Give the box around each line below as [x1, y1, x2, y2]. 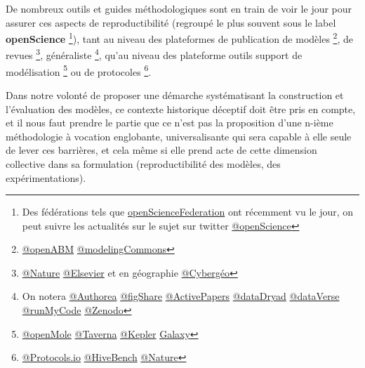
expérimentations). [6, 170, 86, 185]
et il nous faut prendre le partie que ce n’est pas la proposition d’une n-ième [6, 115, 333, 130]
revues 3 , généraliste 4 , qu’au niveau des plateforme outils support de [6, 46, 303, 63]
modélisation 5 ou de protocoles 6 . [6, 62, 152, 79]
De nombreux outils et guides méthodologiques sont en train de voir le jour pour [6, 1, 352, 15]
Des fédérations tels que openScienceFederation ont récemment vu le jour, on [22, 204, 354, 219]
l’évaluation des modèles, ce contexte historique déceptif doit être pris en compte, [6, 101, 356, 116]
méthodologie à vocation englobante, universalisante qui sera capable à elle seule [6, 129, 352, 143]
